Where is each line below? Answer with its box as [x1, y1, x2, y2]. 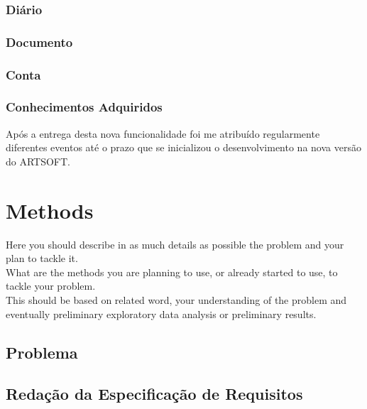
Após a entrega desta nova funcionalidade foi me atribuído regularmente [6, 126, 320, 141]
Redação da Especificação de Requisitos [6, 383, 303, 405]
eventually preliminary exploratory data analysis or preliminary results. [6, 306, 317, 321]
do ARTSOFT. [6, 153, 71, 168]
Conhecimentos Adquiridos [6, 98, 163, 116]
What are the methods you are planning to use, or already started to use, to [6, 264, 338, 279]
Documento [6, 33, 73, 50]
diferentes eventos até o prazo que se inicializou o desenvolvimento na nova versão [6, 140, 361, 155]
